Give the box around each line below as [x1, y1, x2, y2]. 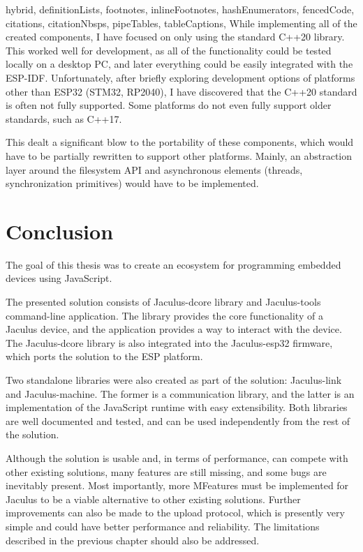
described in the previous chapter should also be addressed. [6, 532, 260, 547]
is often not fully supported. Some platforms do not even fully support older [6, 98, 332, 112]
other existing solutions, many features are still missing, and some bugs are [6, 464, 327, 479]
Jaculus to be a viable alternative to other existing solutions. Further [6, 491, 301, 506]
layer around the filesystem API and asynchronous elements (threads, [6, 162, 303, 177]
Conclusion [6, 216, 114, 245]
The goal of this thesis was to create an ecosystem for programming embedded [6, 257, 341, 271]
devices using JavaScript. [6, 271, 112, 285]
